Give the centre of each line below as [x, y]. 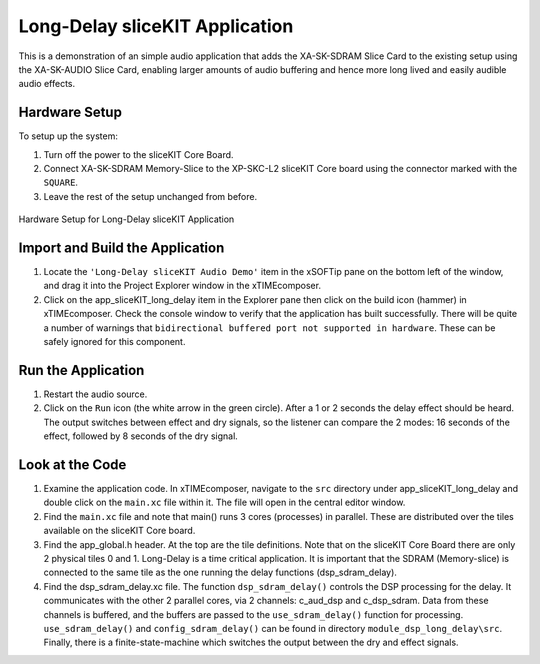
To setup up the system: [68, 136]
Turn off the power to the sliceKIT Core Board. [138, 154]
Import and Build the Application [121, 248]
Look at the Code [72, 464]
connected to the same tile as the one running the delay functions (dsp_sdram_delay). [220, 572]
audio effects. [47, 84]
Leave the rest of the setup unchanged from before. [150, 196]
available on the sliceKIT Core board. [119, 531]
